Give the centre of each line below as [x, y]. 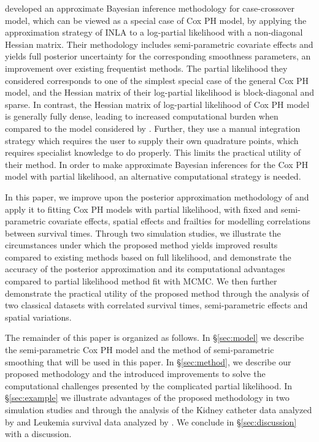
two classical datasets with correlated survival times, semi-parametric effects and [156, 305]
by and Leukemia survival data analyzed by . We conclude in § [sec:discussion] [151, 421]
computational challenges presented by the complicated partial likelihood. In [149, 385]
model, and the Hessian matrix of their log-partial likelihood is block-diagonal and [160, 92]
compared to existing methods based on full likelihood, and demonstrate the [148, 257]
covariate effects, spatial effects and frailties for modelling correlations [179, 221]
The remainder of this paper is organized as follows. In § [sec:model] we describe [155, 337]
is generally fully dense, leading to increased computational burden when [142, 116]
